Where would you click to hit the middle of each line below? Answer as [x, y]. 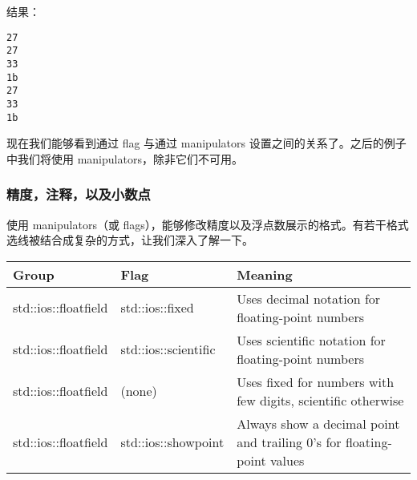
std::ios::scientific [168, 349]
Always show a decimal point [318, 423]
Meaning [265, 274]
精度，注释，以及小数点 [79, 194]
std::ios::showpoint [172, 442]
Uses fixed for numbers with [316, 381]
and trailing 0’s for [289, 442]
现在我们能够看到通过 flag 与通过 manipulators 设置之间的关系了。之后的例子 [206, 143]
